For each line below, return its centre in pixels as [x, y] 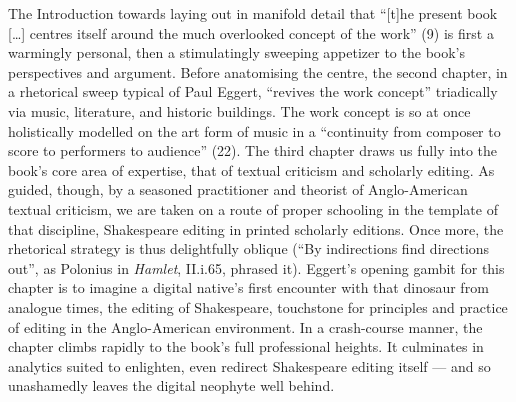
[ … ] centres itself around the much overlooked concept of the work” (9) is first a [251, 32]
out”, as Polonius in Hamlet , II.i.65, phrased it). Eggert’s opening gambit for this [256, 267]
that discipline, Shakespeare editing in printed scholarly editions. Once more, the [256, 228]
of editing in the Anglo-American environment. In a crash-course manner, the [245, 326]
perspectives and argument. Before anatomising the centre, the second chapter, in [258, 71]
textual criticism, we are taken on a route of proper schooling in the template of [253, 208]
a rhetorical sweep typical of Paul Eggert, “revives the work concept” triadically [253, 91]
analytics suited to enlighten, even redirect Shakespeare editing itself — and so [249, 365]
